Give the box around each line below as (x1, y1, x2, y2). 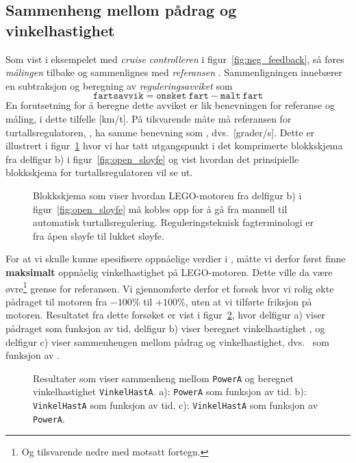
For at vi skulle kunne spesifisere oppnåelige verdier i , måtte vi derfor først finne (5, 251, 346, 266)
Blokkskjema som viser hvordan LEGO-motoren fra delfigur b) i (33, 188, 302, 202)
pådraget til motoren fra (5, 294, 107, 308)
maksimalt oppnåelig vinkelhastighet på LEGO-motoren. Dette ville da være (5, 264, 333, 279)
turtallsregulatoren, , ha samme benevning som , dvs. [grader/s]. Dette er (5, 125, 315, 139)
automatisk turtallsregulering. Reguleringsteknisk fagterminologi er (33, 215, 314, 229)
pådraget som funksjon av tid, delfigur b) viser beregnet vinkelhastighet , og (5, 321, 325, 335)
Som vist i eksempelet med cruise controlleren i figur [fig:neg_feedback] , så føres (5, 51, 344, 66)
